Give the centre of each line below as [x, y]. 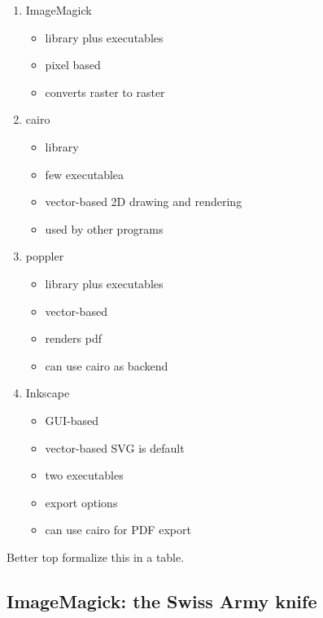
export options [81, 502]
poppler [45, 256]
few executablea [85, 174]
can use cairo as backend [107, 365]
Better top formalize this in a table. [96, 557]
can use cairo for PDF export [118, 530]
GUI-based [72, 420]
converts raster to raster [105, 92]
